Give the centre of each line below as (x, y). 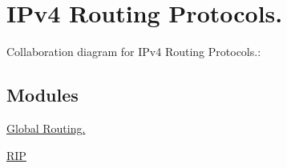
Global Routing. (46, 128)
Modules (42, 95)
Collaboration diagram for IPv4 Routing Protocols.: (134, 52)
